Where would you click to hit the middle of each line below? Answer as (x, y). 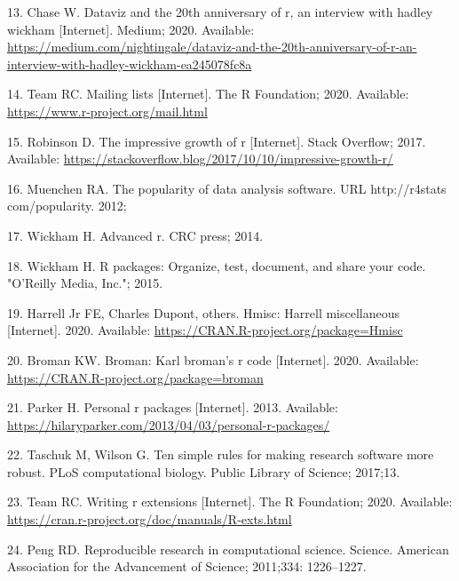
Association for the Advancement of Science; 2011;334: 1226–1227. (187, 566)
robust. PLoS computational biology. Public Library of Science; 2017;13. (204, 471)
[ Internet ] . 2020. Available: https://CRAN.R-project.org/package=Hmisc (205, 330)
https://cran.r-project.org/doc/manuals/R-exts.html (150, 519)
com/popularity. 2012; (67, 206)
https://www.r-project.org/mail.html (107, 111)
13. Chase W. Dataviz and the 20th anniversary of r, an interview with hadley (220, 12)
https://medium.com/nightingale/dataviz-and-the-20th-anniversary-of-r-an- (212, 47)
